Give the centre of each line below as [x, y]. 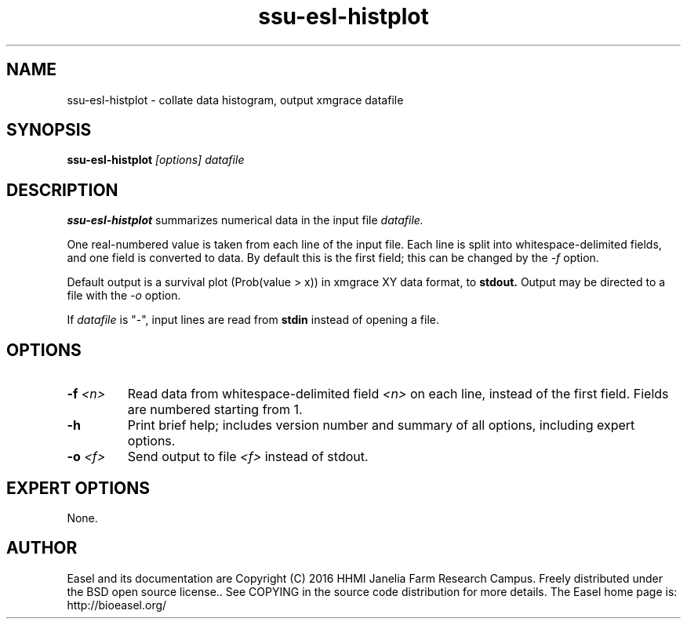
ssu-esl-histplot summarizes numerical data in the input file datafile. [245, 220]
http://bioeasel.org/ [117, 605]
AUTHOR [42, 548]
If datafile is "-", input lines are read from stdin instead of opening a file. [253, 320]
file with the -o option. [124, 296]
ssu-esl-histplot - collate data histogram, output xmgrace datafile [235, 100]
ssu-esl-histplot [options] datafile [156, 160]
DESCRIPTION [62, 190]
